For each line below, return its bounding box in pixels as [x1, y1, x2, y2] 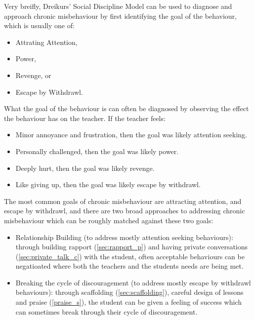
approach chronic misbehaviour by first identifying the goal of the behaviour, [4, 10, 237, 21]
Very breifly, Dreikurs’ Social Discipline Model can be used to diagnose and [4, 1, 232, 11]
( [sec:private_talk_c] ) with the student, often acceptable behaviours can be [15, 251, 245, 261]
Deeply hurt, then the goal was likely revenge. [15, 162, 155, 173]
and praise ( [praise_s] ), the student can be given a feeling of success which [15, 297, 242, 307]
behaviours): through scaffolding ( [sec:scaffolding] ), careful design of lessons [15, 287, 244, 297]
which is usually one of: [4, 20, 75, 31]
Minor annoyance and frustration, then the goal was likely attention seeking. [15, 129, 248, 140]
